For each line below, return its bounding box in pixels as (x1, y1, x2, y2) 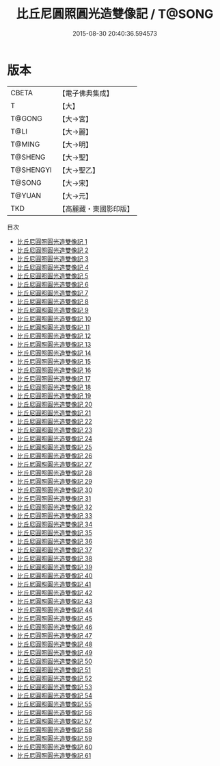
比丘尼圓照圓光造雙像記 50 (16, 657, 92, 665)
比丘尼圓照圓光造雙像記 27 (16, 460, 92, 468)
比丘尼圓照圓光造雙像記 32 (16, 503, 92, 511)
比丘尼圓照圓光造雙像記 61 (16, 751, 92, 759)
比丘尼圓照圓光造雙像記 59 (16, 734, 92, 742)
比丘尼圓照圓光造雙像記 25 (16, 443, 92, 451)
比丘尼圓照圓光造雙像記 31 (16, 494, 92, 502)
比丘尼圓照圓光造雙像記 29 (16, 477, 92, 485)
